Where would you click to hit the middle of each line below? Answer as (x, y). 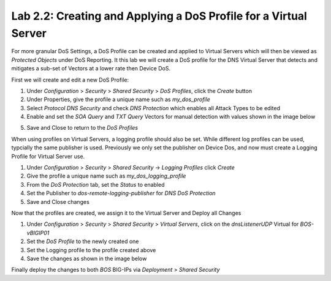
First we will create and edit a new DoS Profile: (70, 80)
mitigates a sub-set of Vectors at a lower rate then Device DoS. (91, 69)
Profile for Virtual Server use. (48, 156)
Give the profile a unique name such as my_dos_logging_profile (106, 176)
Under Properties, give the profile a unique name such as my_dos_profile (119, 99)
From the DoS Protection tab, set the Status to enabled (96, 184)
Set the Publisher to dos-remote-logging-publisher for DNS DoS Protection (121, 193)
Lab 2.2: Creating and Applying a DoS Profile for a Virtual (159, 16)
